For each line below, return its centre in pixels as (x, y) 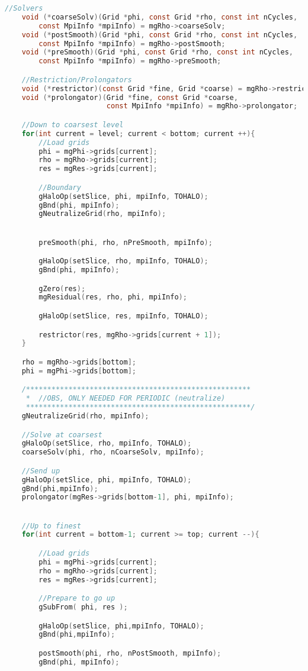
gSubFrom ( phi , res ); (83, 607)
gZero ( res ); (62, 288)
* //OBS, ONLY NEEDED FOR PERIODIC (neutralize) (126, 399)
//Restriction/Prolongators (77, 80)
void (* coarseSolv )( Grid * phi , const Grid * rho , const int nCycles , (160, 17)
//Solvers (24, 8)
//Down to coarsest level (73, 125)
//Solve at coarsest (62, 435)
